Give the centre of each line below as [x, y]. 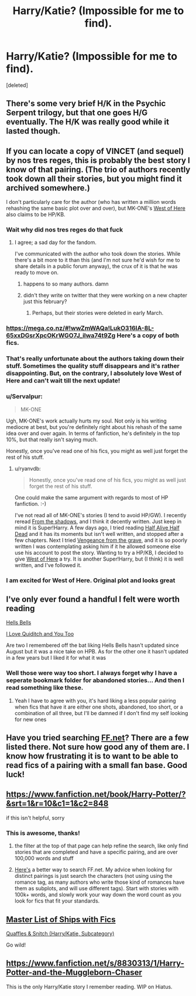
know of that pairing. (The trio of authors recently [98, 170]
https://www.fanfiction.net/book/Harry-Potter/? [96, 794]
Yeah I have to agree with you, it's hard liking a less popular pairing [95, 700]
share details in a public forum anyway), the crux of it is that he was [96, 266]
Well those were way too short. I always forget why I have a [92, 673]
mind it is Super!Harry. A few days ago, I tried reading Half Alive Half [97, 528]
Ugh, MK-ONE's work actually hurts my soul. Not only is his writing [86, 421]
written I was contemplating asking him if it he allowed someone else [97, 546]
